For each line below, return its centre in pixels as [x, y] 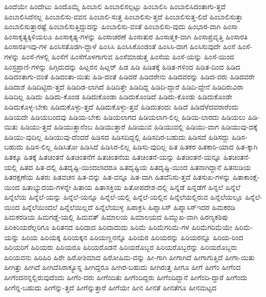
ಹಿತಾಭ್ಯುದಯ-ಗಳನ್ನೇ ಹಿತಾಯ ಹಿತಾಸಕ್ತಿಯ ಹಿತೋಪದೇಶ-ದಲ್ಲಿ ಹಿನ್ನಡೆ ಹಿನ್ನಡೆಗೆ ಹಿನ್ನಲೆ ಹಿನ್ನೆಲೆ [131, 187]
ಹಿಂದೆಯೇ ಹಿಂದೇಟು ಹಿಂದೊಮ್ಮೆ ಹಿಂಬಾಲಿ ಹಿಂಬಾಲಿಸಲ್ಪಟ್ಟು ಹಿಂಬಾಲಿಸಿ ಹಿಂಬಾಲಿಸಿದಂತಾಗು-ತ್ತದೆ [115, 6]
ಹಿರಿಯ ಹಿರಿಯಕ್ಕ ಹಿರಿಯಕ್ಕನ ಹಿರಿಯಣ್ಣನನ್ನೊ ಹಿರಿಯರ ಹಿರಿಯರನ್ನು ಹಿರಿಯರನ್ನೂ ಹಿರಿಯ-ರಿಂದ [132, 237]
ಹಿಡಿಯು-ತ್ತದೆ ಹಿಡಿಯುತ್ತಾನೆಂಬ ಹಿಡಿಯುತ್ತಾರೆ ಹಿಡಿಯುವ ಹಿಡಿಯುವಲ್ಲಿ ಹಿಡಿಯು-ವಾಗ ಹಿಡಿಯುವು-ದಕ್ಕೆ [139, 127]
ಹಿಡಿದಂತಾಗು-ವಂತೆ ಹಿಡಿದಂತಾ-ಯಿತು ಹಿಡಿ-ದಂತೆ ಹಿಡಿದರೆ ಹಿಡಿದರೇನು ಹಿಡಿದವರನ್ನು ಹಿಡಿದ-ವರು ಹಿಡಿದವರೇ [130, 77]
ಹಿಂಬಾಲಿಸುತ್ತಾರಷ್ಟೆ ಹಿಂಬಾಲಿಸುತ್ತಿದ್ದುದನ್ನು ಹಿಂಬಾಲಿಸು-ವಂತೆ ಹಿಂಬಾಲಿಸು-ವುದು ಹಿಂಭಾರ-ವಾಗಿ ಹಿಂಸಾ [121, 26]
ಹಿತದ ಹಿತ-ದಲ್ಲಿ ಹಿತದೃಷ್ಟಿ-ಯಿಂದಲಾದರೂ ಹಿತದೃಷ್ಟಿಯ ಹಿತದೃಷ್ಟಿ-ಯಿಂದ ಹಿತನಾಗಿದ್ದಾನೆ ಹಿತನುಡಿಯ [135, 167]
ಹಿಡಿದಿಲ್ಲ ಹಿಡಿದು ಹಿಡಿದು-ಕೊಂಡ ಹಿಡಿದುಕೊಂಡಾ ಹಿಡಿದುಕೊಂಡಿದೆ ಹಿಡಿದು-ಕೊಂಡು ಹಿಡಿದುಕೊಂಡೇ [118, 97]
